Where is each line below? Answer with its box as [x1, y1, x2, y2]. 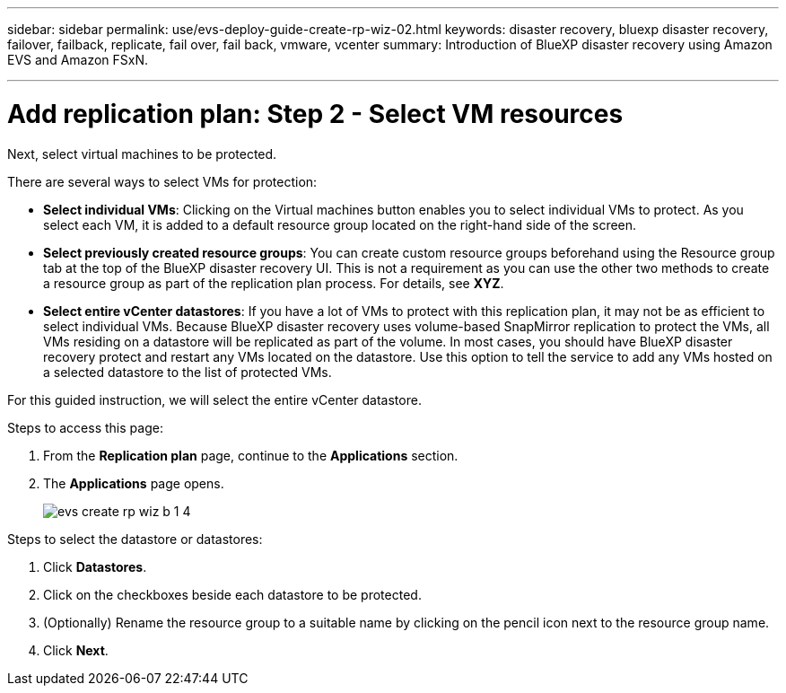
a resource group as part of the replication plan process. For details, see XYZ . [43, 275, 504, 291]
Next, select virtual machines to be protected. [7, 145, 277, 162]
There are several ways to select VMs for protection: [7, 173, 318, 189]
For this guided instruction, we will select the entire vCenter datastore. [7, 391, 422, 408]
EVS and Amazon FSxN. [7, 52, 149, 67]
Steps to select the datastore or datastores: [7, 531, 263, 547]
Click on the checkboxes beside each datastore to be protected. [43, 586, 422, 602]
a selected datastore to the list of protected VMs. [43, 364, 332, 380]
